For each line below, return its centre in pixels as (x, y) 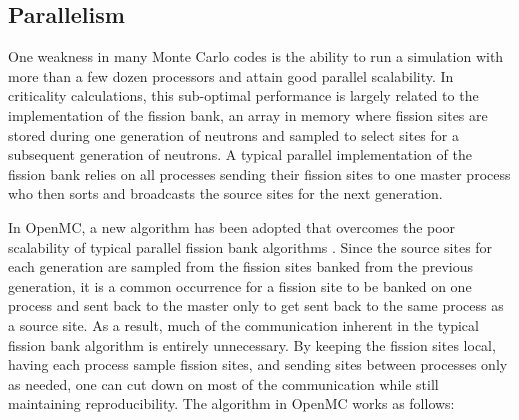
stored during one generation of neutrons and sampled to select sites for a (233, 134)
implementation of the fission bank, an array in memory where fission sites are (248, 114)
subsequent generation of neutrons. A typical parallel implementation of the (240, 154)
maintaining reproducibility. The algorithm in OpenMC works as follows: (231, 403)
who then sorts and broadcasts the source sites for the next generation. (225, 193)
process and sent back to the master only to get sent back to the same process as (256, 305)
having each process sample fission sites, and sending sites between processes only (258, 364)
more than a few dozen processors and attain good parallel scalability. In (231, 75)
